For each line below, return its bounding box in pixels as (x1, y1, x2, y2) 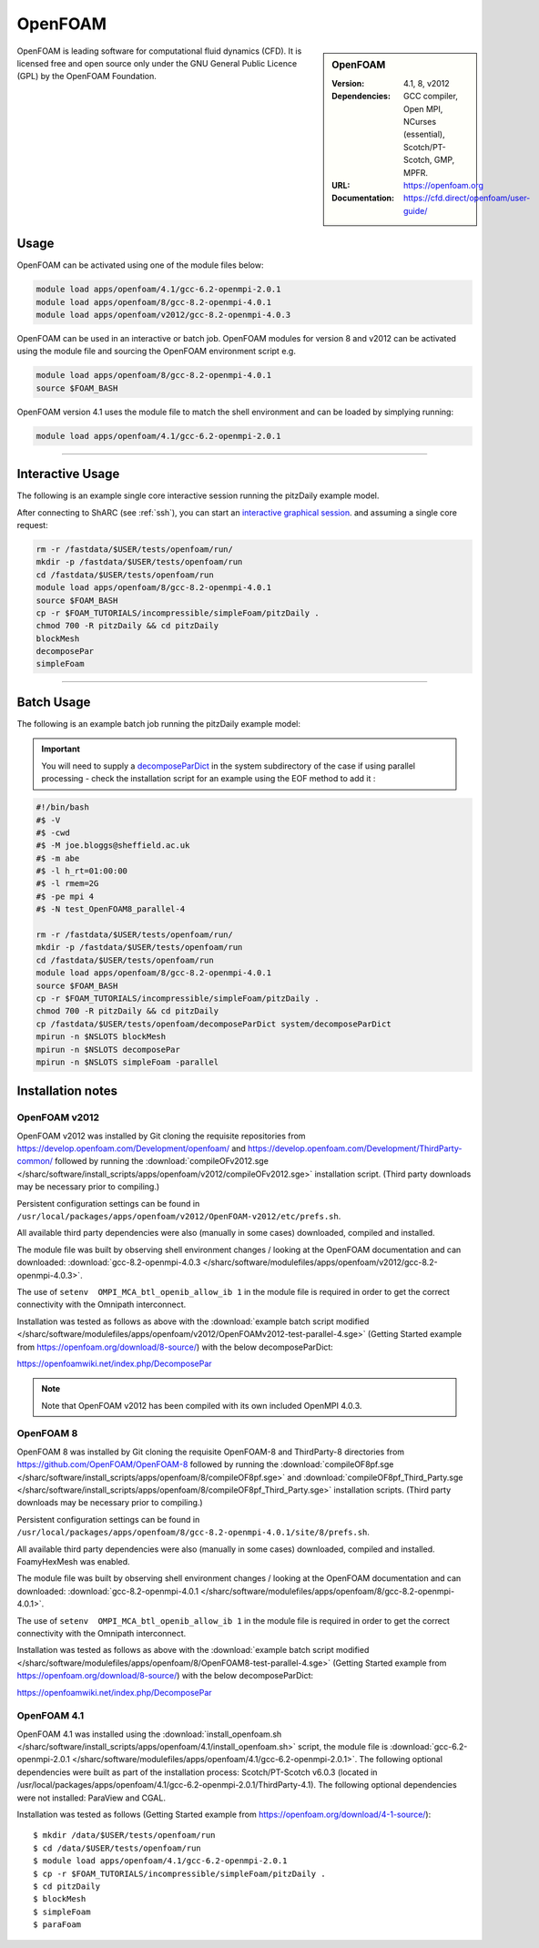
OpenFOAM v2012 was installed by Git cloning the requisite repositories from (16, 1130, 306, 1141)
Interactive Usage (16, 466, 120, 482)
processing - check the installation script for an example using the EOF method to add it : (41, 773, 376, 784)
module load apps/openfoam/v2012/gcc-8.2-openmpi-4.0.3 (36, 310, 291, 320)
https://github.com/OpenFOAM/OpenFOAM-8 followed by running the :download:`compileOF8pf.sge (16, 1459, 394, 1470)
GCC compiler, (403, 91, 459, 102)
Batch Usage (16, 694, 91, 709)
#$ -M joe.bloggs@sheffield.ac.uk (36, 841, 190, 851)
